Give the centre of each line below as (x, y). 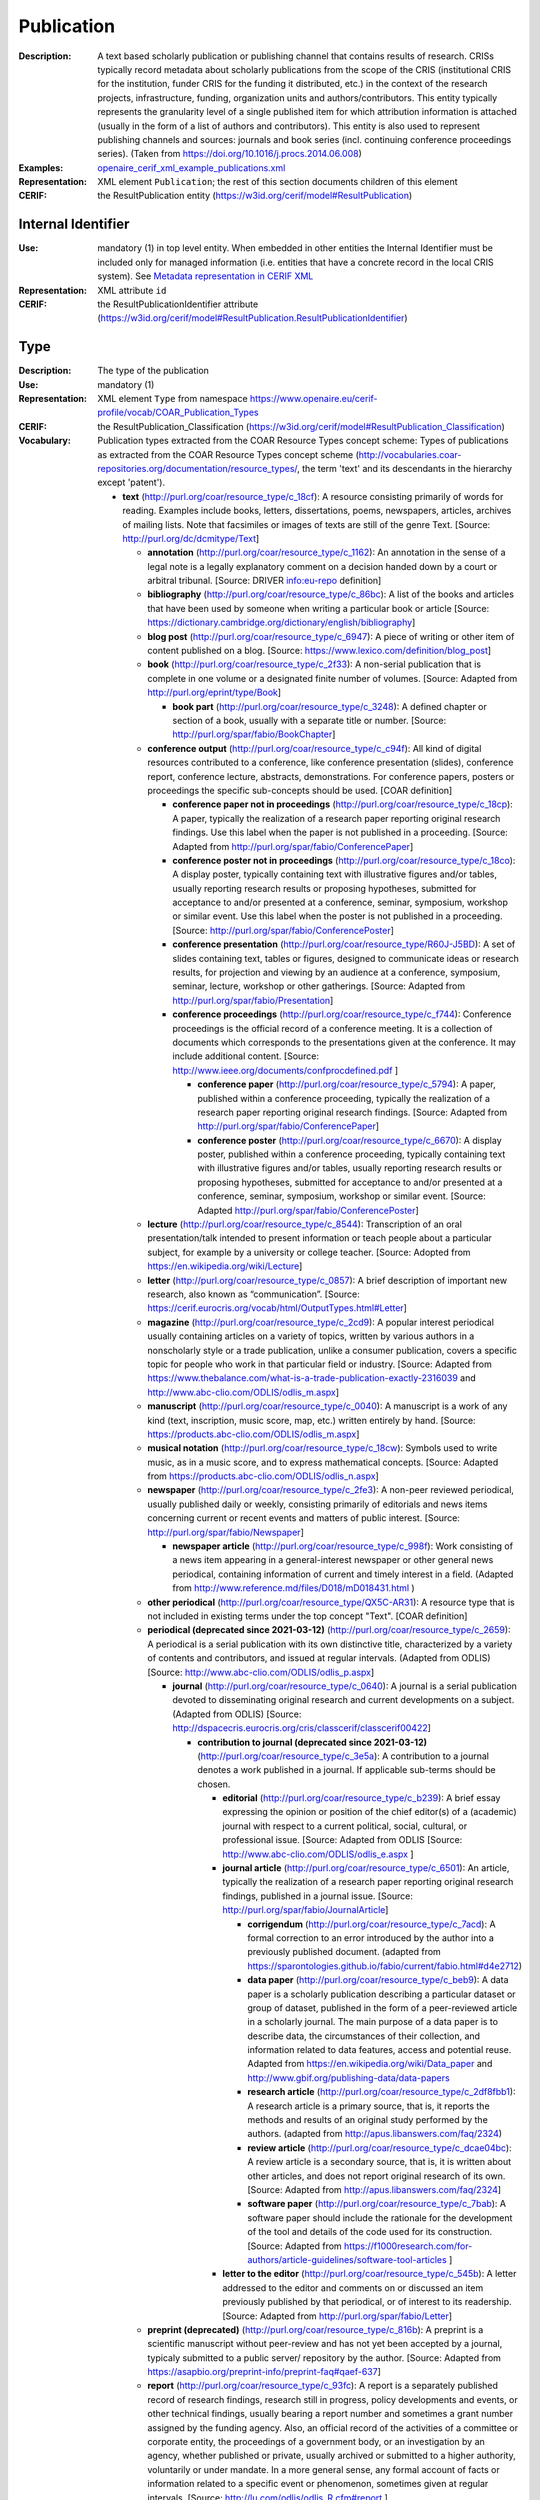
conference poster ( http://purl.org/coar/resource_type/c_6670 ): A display (349, 1140)
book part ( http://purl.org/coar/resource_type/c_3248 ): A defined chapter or (329, 706)
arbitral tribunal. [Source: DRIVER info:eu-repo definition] (264, 581)
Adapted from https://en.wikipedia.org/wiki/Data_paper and (370, 2064)
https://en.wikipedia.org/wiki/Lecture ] (225, 1266)
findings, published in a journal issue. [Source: (318, 1896)
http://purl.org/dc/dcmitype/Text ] (191, 538)
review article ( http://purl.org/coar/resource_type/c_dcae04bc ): (379, 2147)
